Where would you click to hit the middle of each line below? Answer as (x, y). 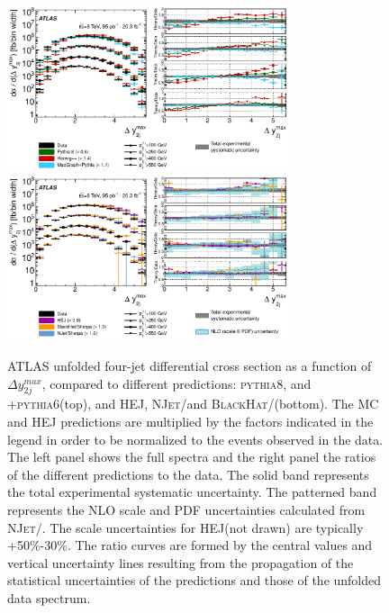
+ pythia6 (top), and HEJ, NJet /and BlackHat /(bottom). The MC (193, 404)
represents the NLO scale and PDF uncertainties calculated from (186, 509)
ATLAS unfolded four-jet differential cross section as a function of (190, 365)
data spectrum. (49, 597)
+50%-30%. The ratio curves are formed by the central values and (190, 545)
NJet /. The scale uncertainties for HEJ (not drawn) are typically (185, 527)
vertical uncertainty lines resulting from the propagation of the (181, 562)
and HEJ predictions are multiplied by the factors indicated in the (190, 421)
